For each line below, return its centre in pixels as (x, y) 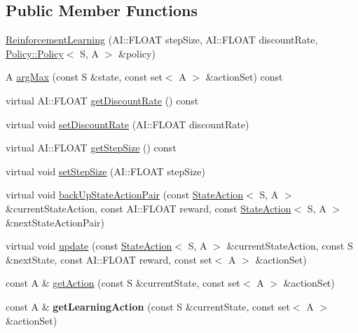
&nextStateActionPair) (55, 222)
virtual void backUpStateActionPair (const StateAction (125, 195)
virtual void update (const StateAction (89, 246)
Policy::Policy (35, 53)
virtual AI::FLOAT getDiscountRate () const (102, 100)
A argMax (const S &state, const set (84, 77)
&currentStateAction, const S (290, 246)
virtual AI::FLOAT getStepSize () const (91, 148)
